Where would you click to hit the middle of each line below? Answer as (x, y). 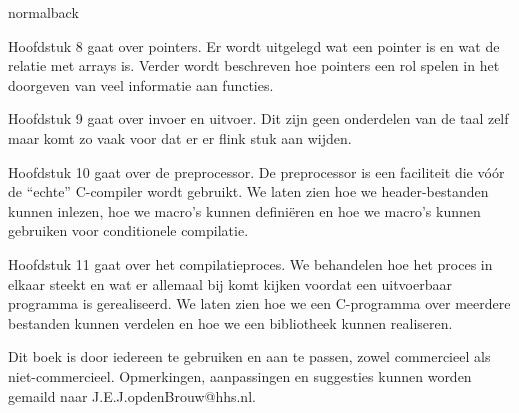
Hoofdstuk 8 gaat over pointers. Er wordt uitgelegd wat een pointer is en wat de (254, 45)
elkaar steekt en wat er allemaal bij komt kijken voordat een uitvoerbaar (230, 283)
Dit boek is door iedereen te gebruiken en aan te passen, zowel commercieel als (249, 356)
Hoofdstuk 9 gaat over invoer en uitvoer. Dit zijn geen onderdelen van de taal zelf (258, 118)
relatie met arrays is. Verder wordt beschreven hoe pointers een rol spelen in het (254, 65)
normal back (43, 12)
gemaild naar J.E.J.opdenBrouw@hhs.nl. (132, 395)
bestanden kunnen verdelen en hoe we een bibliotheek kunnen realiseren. (230, 322)
